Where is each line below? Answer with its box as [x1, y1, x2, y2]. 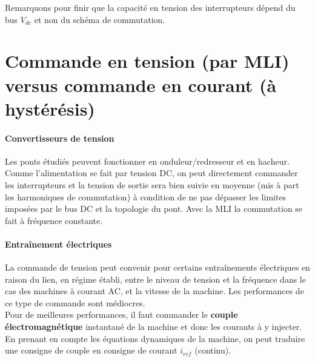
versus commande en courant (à [5, 72, 277, 97]
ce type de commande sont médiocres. [5, 296, 145, 309]
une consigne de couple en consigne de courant [5, 344, 177, 357]
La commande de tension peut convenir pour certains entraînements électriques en [5, 261, 310, 274]
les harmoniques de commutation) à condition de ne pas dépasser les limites [5, 190, 287, 203]
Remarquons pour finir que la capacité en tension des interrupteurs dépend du [5, 1, 296, 13]
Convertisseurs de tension [5, 131, 114, 144]
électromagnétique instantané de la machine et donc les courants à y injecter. [5, 320, 302, 333]
